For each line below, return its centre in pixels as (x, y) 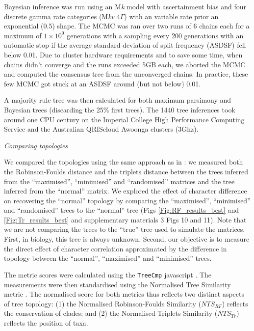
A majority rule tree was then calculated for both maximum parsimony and (118, 100)
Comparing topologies (36, 145)
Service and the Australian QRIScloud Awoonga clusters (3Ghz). (101, 129)
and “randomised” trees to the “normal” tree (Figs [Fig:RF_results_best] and (121, 210)
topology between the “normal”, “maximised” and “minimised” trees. (108, 258)
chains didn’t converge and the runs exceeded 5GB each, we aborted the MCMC (125, 64)
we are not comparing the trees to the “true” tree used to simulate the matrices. (125, 229)
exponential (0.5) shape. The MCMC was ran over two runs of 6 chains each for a (127, 26)
